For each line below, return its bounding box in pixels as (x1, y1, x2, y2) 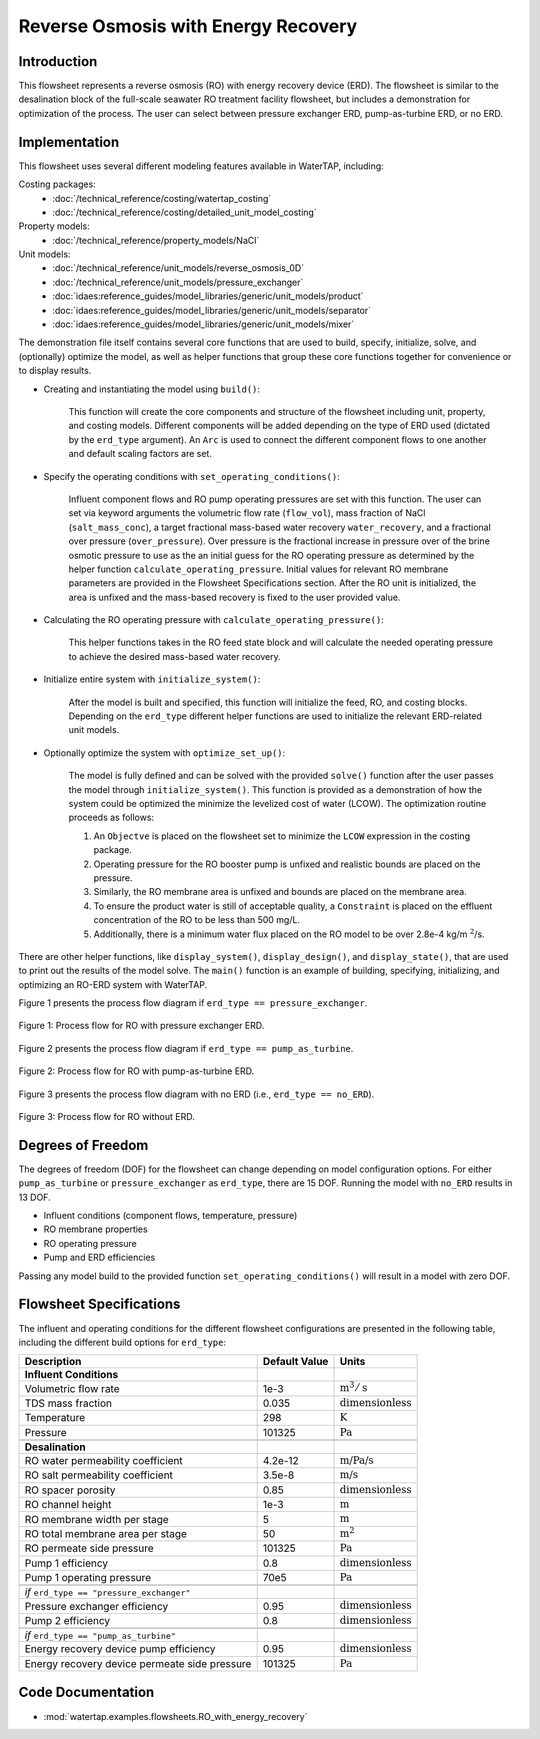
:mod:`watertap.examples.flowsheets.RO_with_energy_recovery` (43, 1710, 308, 1722)
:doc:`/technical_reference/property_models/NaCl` (52, 234, 260, 246)
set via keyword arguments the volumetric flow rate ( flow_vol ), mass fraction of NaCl (68, 507, 426, 519)
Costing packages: (18, 178, 97, 190)
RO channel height (24, 1498, 112, 1512)
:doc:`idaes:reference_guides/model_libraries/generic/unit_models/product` (52, 290, 364, 302)
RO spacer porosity (24, 1483, 116, 1497)
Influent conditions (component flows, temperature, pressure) (43, 1210, 298, 1222)
